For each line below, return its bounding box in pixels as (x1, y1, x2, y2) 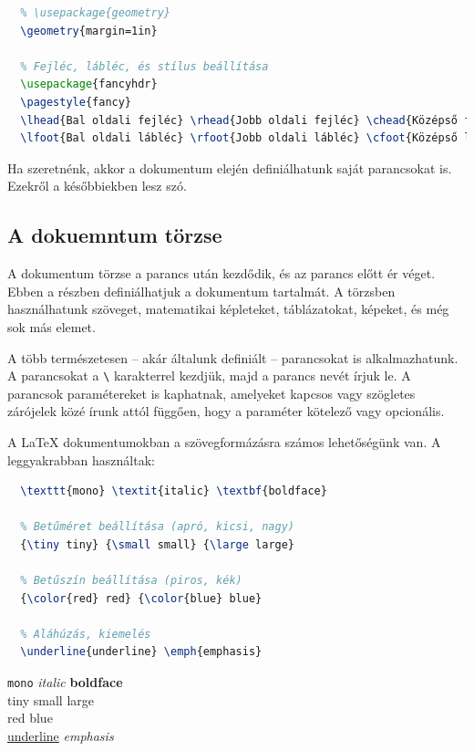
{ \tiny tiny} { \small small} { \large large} (20, 537, 295, 551)
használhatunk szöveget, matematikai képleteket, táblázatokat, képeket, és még (7, 299, 449, 318)
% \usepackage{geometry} (20, 6, 170, 19)
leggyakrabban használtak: (7, 450, 155, 469)
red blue (7, 708, 53, 727)
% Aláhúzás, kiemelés (20, 627, 151, 641)
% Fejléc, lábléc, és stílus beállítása (20, 59, 269, 73)
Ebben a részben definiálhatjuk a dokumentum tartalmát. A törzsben (7, 281, 396, 300)
